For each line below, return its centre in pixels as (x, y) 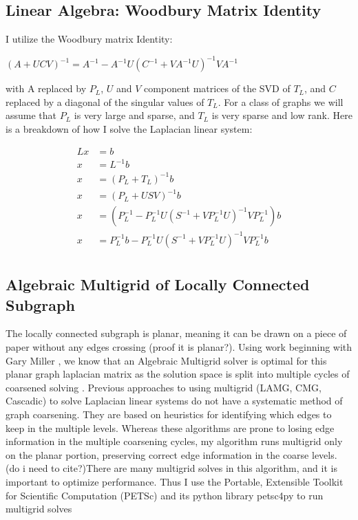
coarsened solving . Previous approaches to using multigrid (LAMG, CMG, (164, 387)
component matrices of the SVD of (217, 88)
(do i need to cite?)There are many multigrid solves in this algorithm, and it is (171, 468)
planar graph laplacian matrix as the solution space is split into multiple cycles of (178, 374)
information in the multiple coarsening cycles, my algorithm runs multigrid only (174, 441)
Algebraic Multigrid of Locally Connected (158, 284)
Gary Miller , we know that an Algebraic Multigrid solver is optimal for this (166, 360)
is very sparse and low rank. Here (282, 115)
